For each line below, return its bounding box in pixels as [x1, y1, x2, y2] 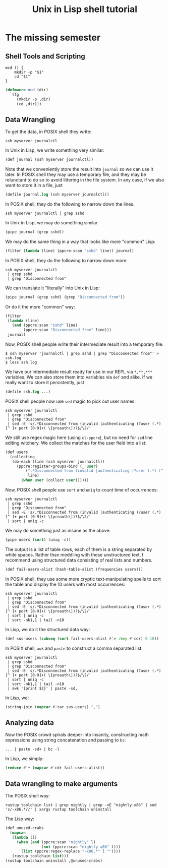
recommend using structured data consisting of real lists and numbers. [5, 557, 153, 563]
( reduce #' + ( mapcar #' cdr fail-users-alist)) [5, 765, 105, 771]
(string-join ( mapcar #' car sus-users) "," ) [5, 704, 100, 709]
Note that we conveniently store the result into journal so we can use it [5, 166, 153, 172]
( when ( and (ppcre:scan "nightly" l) [16, 839, 96, 845]
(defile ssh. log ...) [5, 389, 51, 394]
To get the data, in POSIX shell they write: [5, 129, 92, 135]
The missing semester [5, 32, 101, 43]
